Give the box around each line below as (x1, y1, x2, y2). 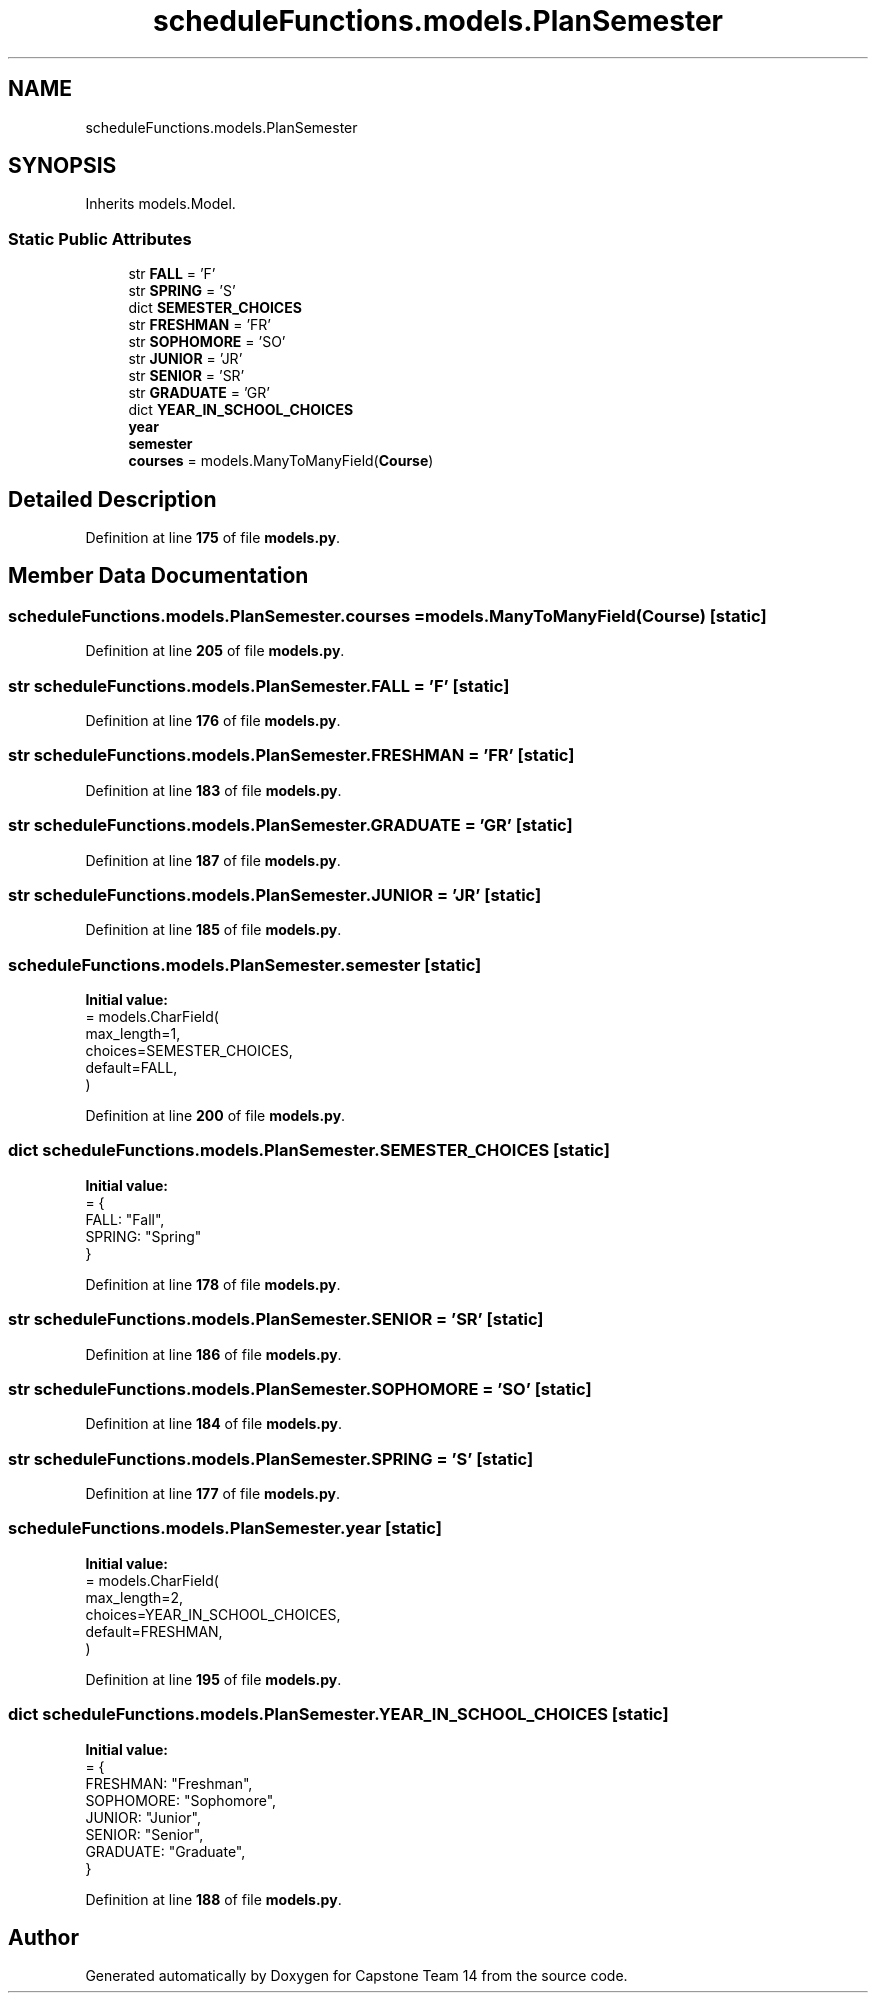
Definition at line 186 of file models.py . (85, 1345, 342, 1363)
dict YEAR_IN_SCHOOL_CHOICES (128, 401, 354, 419)
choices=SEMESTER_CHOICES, (85, 1042, 293, 1059)
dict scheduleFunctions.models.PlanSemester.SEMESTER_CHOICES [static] (8, 1140, 610, 1161)
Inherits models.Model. (85, 195, 236, 213)
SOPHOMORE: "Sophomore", (85, 1791, 277, 1809)
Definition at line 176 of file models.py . (85, 712, 341, 729)
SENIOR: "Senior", (85, 1825, 204, 1843)
